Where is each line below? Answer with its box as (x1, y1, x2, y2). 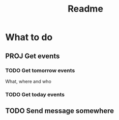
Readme (68, 3, 103, 15)
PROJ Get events (5, 52, 60, 60)
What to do (5, 31, 53, 43)
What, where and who (5, 78, 52, 84)
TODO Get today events (5, 91, 65, 98)
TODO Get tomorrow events (5, 67, 75, 74)
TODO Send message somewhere (5, 107, 114, 115)
